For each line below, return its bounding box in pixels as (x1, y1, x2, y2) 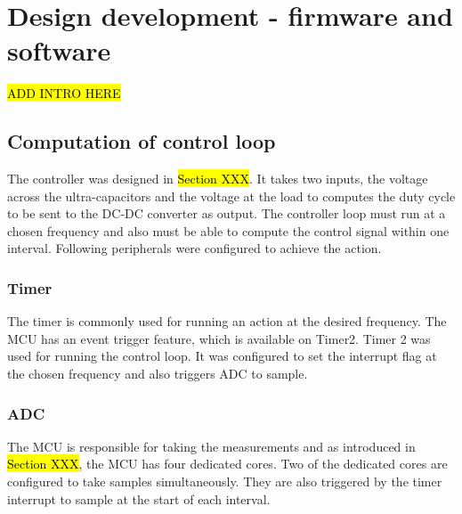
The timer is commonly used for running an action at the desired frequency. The (7, 312, 447, 330)
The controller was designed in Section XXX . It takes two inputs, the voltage (7, 169, 428, 188)
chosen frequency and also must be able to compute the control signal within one (7, 221, 450, 240)
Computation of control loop (7, 127, 276, 155)
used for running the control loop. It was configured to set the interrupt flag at (7, 347, 437, 365)
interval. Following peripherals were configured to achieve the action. (7, 239, 382, 257)
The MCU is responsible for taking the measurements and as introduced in (7, 436, 416, 455)
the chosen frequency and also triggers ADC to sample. (7, 364, 308, 383)
